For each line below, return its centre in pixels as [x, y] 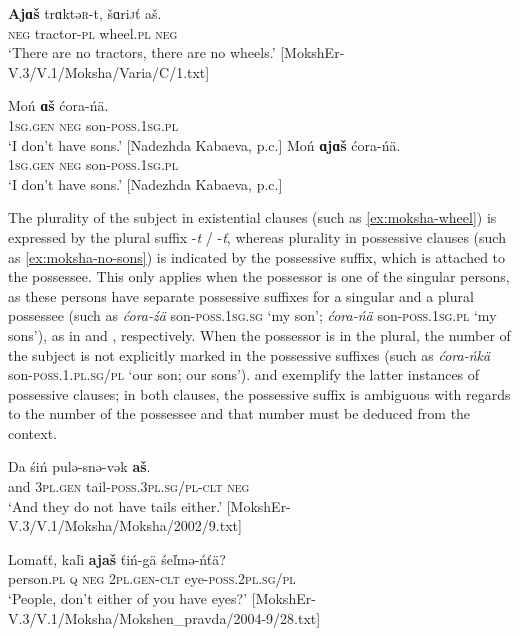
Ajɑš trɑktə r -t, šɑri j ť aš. [85, 13]
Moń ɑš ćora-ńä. [58, 105]
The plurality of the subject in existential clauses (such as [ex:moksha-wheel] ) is [252, 217]
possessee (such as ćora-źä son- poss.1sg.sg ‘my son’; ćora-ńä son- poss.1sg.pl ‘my [252, 315]
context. [32, 432]
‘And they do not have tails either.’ [115, 505]
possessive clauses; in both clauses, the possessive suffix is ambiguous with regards [259, 393]
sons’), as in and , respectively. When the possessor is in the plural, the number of [259, 334]
